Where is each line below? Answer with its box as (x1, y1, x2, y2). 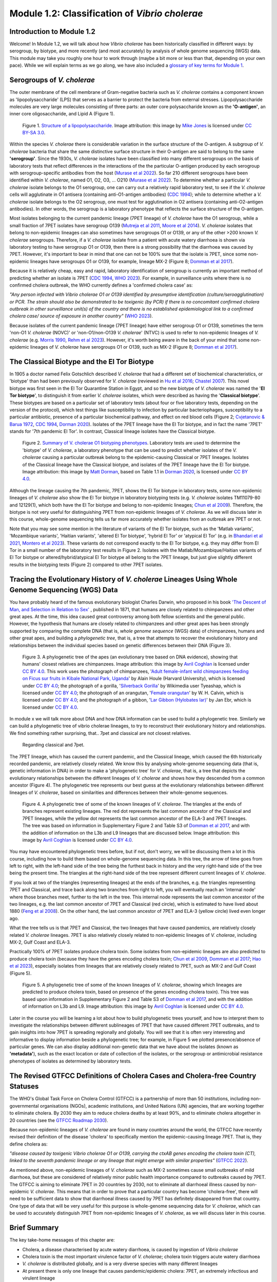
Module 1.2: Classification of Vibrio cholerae (9, 8, 203, 19)
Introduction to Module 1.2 (9, 27, 96, 36)
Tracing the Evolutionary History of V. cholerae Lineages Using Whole (9, 575, 238, 584)
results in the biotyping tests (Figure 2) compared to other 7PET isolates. (9, 562, 163, 568)
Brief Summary (9, 1224, 59, 1232)
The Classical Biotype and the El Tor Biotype (9, 357, 154, 366)
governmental (9, 1103, 39, 1109)
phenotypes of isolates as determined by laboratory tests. (9, 1058, 132, 1064)
